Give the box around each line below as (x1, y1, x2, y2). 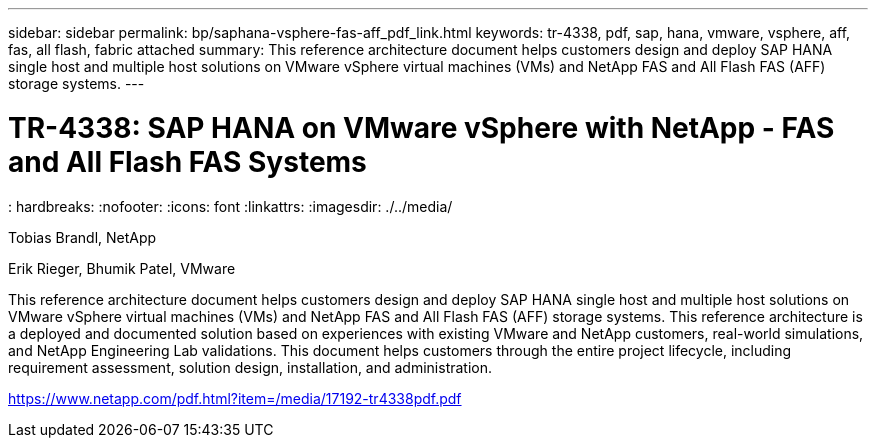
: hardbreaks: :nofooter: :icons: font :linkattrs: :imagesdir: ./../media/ (8, 197, 453, 215)
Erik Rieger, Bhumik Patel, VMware (8, 259, 236, 277)
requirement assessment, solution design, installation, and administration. (8, 358, 493, 376)
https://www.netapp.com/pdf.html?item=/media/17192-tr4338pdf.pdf (8, 389, 462, 407)
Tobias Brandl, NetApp (8, 228, 157, 246)
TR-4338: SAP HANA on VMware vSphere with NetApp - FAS (8, 110, 835, 145)
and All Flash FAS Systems (8, 144, 367, 179)
